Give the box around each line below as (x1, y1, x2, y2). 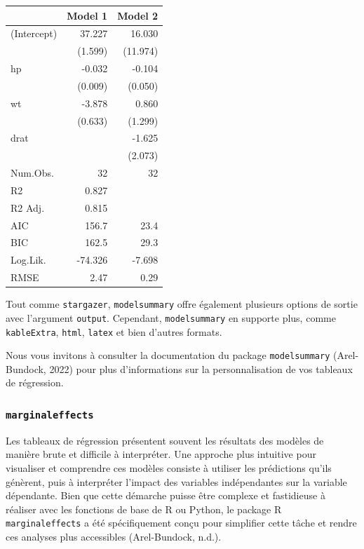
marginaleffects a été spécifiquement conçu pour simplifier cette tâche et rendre (6, 515, 357, 530)
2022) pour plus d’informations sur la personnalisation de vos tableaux (49, 361, 353, 376)
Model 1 (67, 8, 108, 22)
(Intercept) (11, 26, 58, 41)
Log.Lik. (11, 252, 46, 267)
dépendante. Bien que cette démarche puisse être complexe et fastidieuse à (6, 488, 325, 503)
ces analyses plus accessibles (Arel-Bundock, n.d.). (6, 529, 222, 544)
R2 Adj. (11, 200, 45, 215)
